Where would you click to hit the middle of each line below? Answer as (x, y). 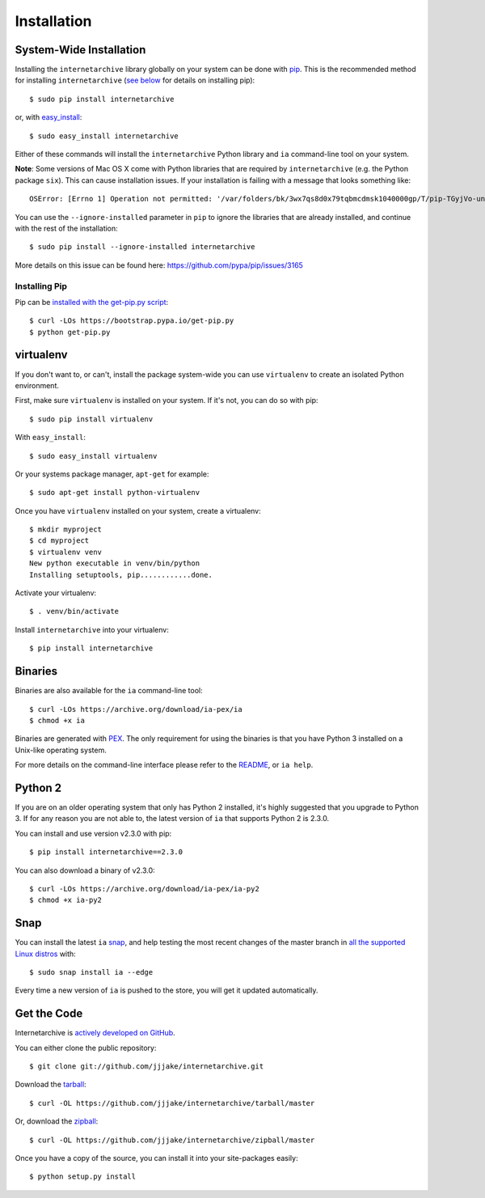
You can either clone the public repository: (86, 1048)
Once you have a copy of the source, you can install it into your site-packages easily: (156, 1158)
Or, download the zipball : (57, 1121)
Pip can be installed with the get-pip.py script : (92, 302)
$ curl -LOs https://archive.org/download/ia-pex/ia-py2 (145, 889)
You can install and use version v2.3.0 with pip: (93, 833)
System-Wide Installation (80, 50)
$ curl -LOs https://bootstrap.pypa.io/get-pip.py (132, 321)
